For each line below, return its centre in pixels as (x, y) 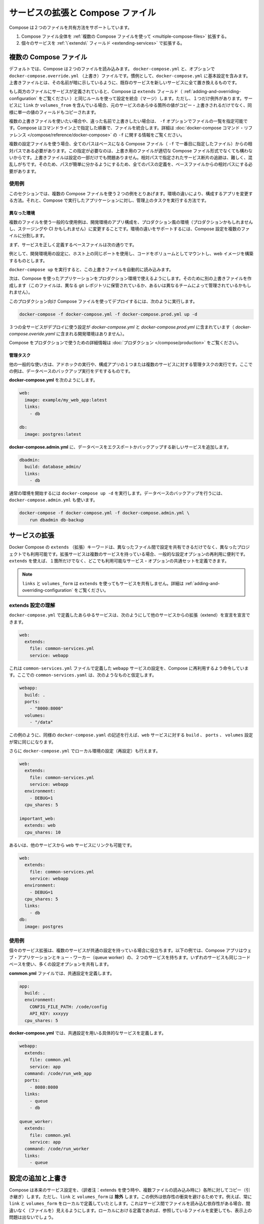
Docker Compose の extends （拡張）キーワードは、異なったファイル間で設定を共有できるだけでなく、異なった (123, 547)
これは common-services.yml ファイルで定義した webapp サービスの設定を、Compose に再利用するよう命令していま (129, 668)
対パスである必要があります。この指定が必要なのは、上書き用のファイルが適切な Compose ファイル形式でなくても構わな (131, 151)
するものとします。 (28, 260)
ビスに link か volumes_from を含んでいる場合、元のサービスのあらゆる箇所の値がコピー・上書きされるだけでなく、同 (130, 105)
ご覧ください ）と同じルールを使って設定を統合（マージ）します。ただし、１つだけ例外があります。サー (148, 98)
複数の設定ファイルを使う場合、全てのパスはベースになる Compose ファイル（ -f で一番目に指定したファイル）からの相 (131, 144)
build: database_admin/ (53, 467)
